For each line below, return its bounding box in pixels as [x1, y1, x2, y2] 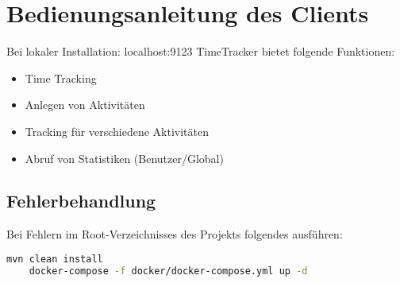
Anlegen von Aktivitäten [25, 96, 145, 113]
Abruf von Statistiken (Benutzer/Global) [25, 149, 224, 166]
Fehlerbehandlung [6, 188, 156, 213]
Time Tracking [25, 69, 97, 86]
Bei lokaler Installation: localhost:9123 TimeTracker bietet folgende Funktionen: [6, 43, 395, 60]
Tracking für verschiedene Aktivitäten [25, 122, 210, 139]
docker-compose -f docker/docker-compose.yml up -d [29, 265, 308, 277]
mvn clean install [6, 253, 103, 265]
